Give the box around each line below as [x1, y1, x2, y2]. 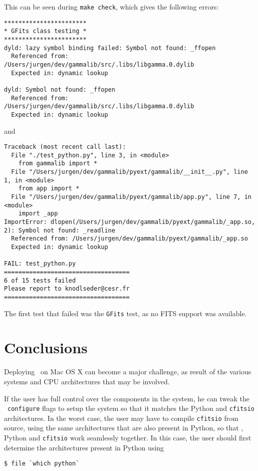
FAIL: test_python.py [4, 260, 76, 268]
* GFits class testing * [4, 28, 87, 35]
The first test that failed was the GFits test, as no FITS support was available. [4, 308, 247, 318]
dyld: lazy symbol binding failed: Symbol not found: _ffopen [4, 44, 216, 52]
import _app [18, 210, 58, 217]
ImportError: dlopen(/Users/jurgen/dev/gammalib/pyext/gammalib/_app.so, [4, 218, 255, 226]
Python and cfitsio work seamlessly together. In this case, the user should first [4, 432, 251, 443]
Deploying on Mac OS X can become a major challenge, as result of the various [4, 366, 251, 377]
